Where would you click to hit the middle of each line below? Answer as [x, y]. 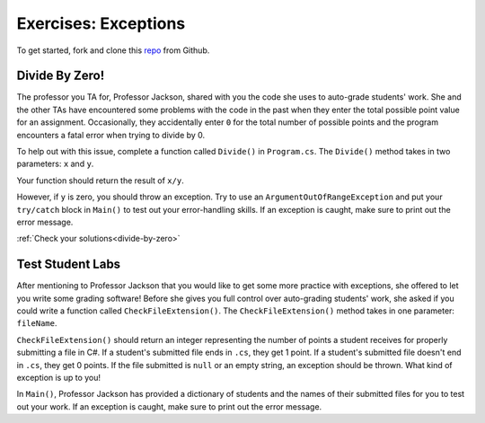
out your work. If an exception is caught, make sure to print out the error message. [169, 406]
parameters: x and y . [55, 164]
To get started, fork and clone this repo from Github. [113, 50]
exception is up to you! [59, 378]
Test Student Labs [69, 264]
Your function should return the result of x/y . [100, 181]
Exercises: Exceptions [101, 23]
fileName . [37, 323]
